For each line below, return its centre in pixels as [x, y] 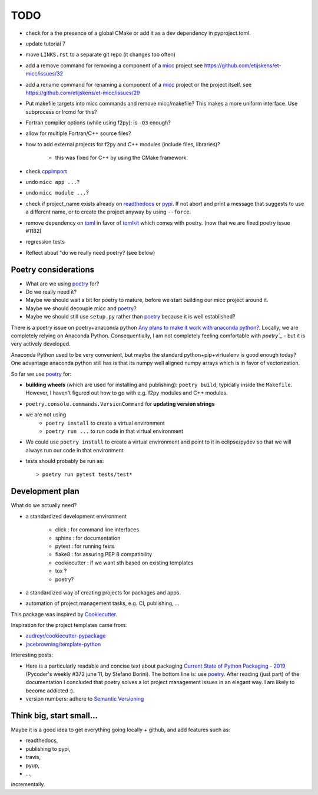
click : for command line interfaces [97, 530]
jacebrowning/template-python [63, 644]
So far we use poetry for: [41, 374]
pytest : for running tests [85, 546]
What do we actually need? [44, 505]
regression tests [45, 242]
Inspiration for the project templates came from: [69, 625]
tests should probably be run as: [65, 461]
